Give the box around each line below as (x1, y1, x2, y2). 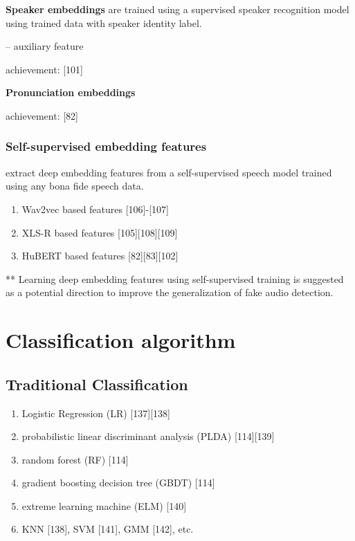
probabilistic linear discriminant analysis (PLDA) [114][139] (21, 429, 275, 443)
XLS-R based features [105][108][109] (21, 225, 178, 239)
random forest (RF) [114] (21, 452, 129, 466)
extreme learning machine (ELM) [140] (21, 498, 187, 513)
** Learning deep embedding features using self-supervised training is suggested (6, 271, 344, 286)
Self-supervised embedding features (6, 138, 207, 155)
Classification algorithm (6, 326, 236, 354)
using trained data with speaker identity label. (6, 15, 202, 30)
